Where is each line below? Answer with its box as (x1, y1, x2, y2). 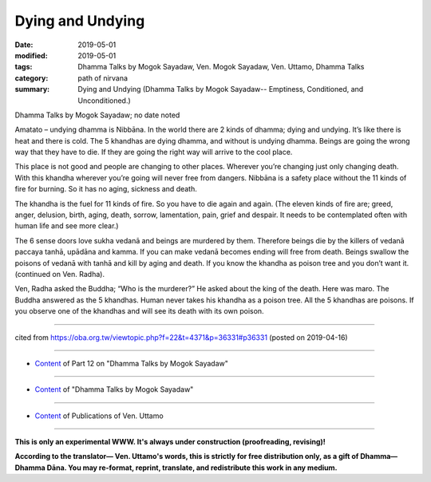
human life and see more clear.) (14, 221, 119, 231)
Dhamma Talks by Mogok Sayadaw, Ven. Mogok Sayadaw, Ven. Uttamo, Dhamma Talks (77, 62, 365, 72)
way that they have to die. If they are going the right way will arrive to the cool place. (14, 148, 293, 157)
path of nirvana (77, 73, 128, 83)
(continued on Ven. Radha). (14, 269, 105, 279)
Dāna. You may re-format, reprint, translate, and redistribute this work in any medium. (46, 463, 338, 472)
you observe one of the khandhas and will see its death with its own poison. (14, 306, 264, 316)
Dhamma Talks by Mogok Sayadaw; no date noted (14, 110, 180, 120)
